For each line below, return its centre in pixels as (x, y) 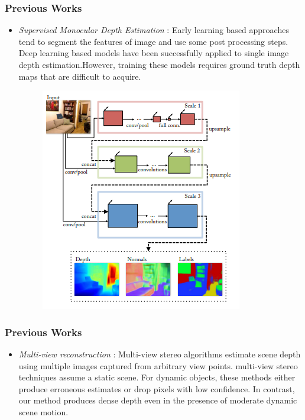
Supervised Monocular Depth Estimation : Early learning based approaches (154, 30)
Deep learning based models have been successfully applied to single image (154, 53)
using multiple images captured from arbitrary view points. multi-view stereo (158, 365)
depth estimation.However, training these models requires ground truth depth (159, 64)
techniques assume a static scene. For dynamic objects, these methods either (157, 377)
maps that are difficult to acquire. (80, 76)
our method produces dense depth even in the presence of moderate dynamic (158, 400)
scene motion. (43, 411)
